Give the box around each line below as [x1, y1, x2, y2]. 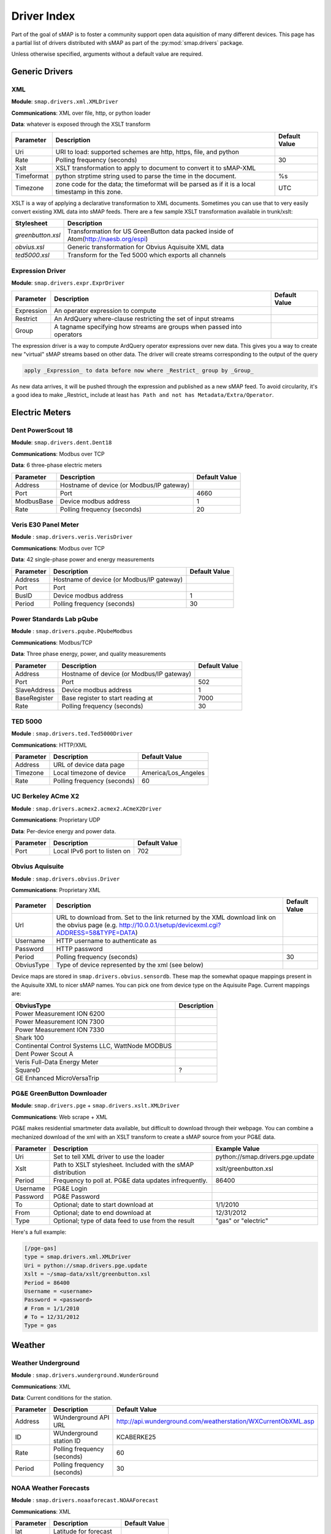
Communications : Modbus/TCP [11, 639, 93, 646]
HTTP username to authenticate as [56, 936, 157, 945]
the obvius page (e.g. [56, 921, 118, 930]
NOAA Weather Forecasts [11, 1484, 90, 1492]
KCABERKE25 [116, 1433, 156, 1441]
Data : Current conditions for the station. [11, 1394, 113, 1401]
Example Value [215, 1144, 260, 1153]
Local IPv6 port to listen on [53, 847, 131, 855]
